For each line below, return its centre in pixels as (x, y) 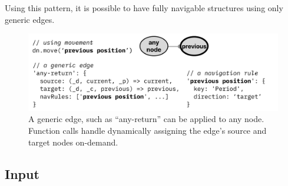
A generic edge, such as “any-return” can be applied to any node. (146, 119)
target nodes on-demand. (73, 142)
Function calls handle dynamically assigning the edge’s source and (148, 131)
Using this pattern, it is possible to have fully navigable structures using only (144, 8)
